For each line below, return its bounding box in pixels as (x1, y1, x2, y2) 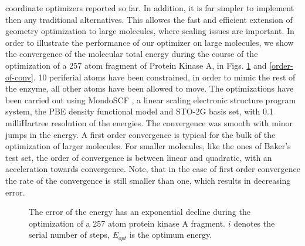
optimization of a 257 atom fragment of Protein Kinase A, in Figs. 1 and (5, 59, 267, 71)
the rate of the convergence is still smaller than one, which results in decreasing (5, 174, 291, 186)
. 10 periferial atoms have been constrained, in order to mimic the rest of (33, 70, 296, 83)
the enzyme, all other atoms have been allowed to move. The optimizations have (5, 82, 294, 95)
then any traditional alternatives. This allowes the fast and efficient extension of (5, 13, 293, 25)
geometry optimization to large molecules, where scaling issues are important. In (5, 25, 294, 37)
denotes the (233, 217, 275, 229)
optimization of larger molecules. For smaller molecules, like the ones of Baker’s (5, 140, 291, 152)
